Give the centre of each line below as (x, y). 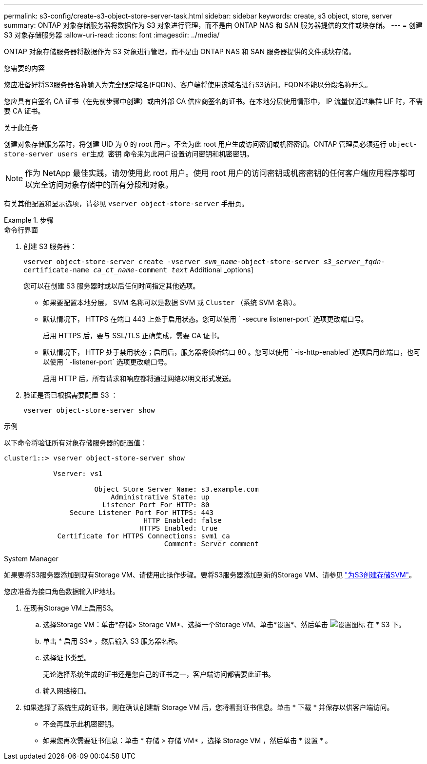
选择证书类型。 (67, 658)
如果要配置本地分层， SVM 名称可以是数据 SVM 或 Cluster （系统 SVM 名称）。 (172, 302)
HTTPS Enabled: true (179, 528)
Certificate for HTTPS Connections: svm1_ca (144, 536)
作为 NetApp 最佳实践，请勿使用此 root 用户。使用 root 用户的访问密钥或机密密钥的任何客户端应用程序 (212, 173)
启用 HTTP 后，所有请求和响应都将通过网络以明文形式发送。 (139, 378)
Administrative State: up (160, 497)
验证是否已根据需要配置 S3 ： (71, 395)
